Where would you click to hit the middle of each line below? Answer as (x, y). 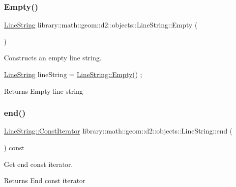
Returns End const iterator (45, 180)
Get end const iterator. (39, 164)
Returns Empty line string (44, 91)
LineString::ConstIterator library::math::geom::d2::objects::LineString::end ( (118, 131)
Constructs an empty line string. (53, 58)
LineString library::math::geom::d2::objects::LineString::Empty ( (101, 25)
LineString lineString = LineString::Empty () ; (73, 74)
